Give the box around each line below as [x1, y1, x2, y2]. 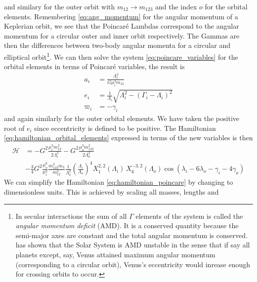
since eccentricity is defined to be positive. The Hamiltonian [34, 122, 216, 133]
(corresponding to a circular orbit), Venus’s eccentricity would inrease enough [15, 259, 251, 269]
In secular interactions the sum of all [15, 210, 127, 221]
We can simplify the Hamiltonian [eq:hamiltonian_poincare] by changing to [4, 177, 233, 187]
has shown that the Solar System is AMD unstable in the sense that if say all [15, 240, 250, 250]
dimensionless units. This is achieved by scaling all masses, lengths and [4, 186, 219, 197]
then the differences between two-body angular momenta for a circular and [4, 40, 230, 50]
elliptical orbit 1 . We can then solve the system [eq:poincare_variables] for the [4, 50, 238, 62]
